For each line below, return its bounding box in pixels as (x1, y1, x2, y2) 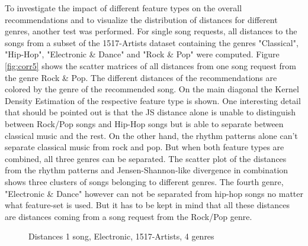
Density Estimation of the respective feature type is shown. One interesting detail (5, 94, 301, 106)
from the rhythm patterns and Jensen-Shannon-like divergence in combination (5, 164, 288, 176)
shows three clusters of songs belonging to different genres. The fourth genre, (5, 175, 284, 187)
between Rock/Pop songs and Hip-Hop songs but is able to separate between (5, 117, 284, 130)
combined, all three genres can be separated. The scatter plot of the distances (5, 152, 287, 164)
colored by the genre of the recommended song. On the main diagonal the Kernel (5, 83, 299, 95)
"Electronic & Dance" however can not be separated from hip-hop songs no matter (5, 187, 303, 199)
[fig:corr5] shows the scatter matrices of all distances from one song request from (5, 59, 297, 72)
